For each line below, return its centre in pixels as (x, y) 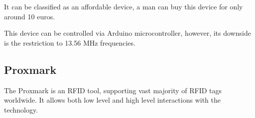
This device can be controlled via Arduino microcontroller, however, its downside (127, 33)
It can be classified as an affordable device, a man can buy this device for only (124, 6)
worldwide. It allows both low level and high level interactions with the (113, 100)
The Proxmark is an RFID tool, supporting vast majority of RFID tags (113, 90)
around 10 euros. (30, 16)
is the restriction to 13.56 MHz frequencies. (70, 42)
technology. (21, 109)
